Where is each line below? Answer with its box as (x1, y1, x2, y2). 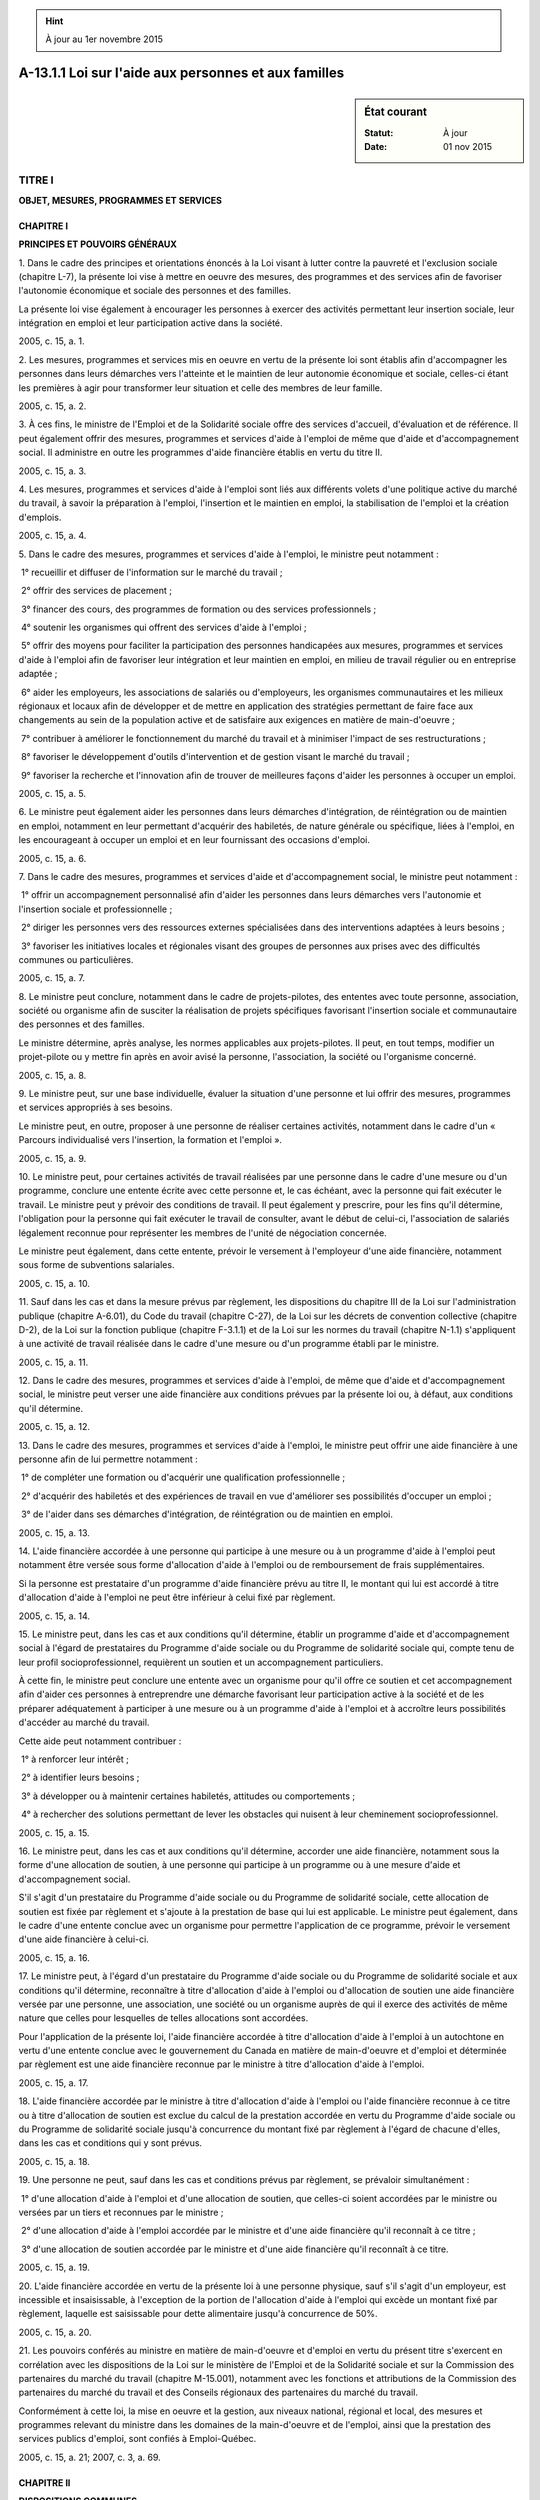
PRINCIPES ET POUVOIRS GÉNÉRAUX (18, 238, 177, 250)
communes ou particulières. (18, 953, 134, 965)
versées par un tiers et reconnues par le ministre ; (18, 2206, 224, 2218)
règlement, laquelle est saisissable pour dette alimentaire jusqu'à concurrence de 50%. (18, 2308, 379, 2320)
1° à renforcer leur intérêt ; (20, 1753, 130, 1765)
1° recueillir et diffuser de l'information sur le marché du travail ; (20, 566, 283, 578)
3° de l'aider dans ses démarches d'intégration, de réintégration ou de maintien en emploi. (20, 1508, 394, 1520)
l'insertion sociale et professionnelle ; (18, 903, 173, 915)
